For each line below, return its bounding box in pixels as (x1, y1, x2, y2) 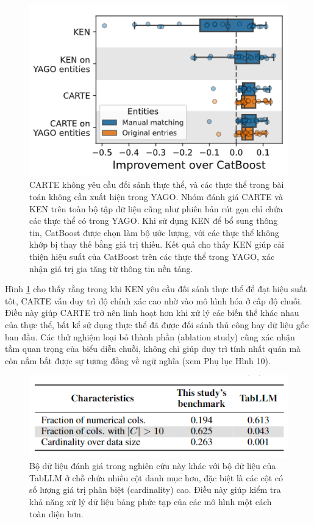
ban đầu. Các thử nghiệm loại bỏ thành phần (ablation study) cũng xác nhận (5, 330, 295, 343)
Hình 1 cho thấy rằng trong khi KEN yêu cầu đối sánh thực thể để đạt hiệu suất (5, 282, 307, 295)
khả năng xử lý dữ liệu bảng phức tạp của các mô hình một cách (29, 495, 272, 508)
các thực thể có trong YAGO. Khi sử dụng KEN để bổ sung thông (29, 214, 278, 227)
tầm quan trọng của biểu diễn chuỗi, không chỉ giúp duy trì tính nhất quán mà (5, 342, 301, 355)
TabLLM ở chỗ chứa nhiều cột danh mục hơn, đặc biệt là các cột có (29, 471, 284, 484)
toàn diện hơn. (29, 507, 84, 520)
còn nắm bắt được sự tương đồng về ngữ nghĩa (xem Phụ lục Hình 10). (5, 354, 271, 367)
